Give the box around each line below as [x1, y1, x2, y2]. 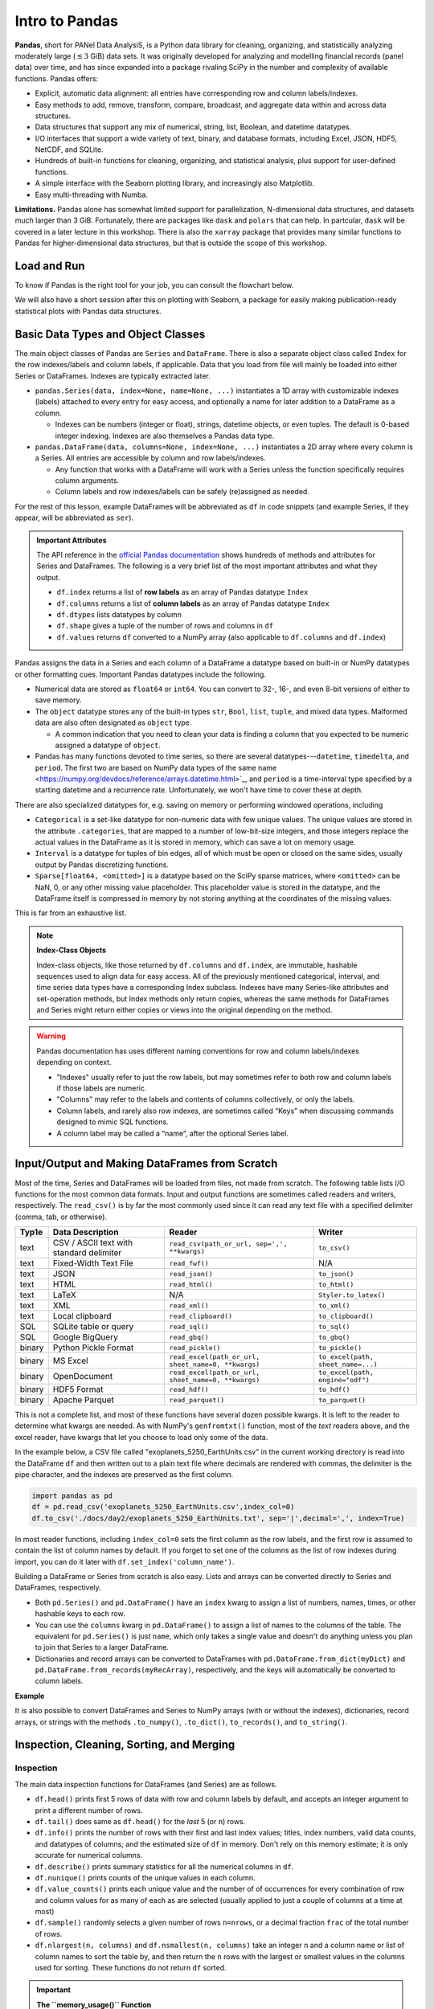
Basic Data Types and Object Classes [14, 327, 206, 341]
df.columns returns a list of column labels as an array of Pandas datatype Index [56, 599, 330, 608]
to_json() [317, 1270, 354, 1278]
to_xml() [317, 1301, 350, 1310]
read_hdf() [169, 1385, 209, 1393]
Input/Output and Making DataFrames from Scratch [14, 1157, 278, 1171]
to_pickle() [317, 1343, 362, 1352]
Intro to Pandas [14, 12, 118, 30]
